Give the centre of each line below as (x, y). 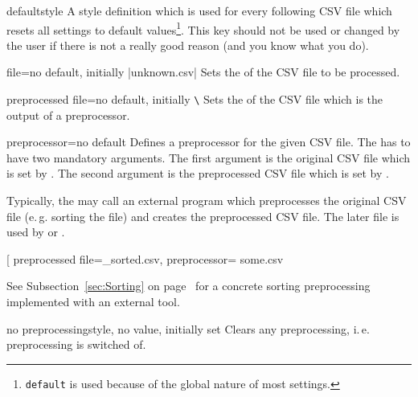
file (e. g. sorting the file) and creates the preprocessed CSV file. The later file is (203, 216)
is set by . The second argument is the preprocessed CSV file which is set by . (198, 173)
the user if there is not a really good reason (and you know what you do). (188, 45)
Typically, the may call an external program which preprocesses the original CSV (207, 201)
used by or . (36, 232)
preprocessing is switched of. (76, 344)
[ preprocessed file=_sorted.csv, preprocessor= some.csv (145, 258)
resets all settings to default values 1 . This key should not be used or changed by (203, 28)
